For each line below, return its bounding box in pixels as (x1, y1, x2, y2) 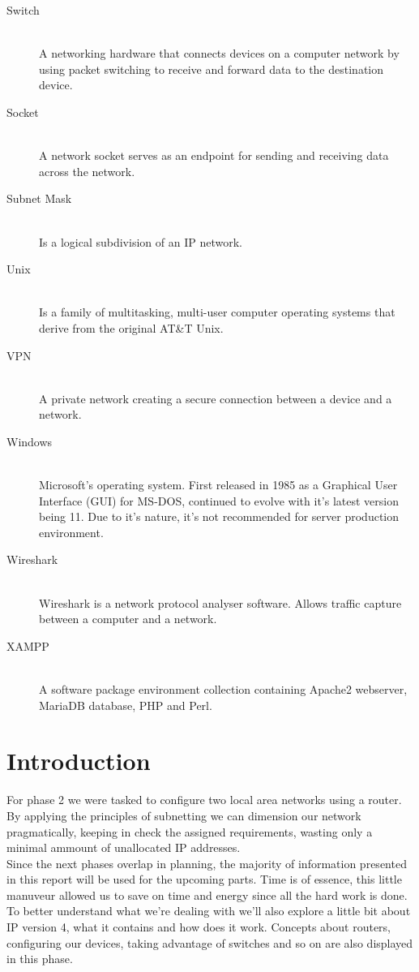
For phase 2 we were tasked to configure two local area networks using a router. (6, 791, 402, 808)
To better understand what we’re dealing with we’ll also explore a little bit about (6, 902, 411, 919)
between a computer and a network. (39, 610, 217, 627)
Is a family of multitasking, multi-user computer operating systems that (39, 303, 395, 320)
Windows (6, 432, 53, 449)
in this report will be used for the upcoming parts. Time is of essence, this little (6, 871, 402, 888)
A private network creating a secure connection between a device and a (39, 389, 392, 406)
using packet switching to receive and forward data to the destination (39, 60, 384, 77)
